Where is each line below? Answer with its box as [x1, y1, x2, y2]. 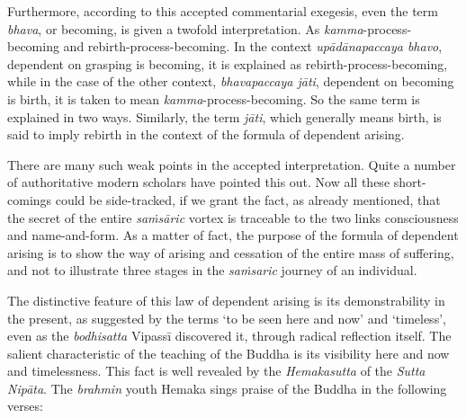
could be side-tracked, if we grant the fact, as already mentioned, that [55, 190, 441, 209]
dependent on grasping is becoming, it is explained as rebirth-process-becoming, [7, 54, 448, 73]
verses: [7, 396, 43, 415]
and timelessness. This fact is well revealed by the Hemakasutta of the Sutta [7, 361, 426, 380]
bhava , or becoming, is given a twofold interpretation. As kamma [7, 19, 363, 38]
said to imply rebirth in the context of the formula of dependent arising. [7, 125, 405, 144]
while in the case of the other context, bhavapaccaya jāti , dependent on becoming [7, 72, 454, 91]
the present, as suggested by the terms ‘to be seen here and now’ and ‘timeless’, [7, 308, 446, 327]
